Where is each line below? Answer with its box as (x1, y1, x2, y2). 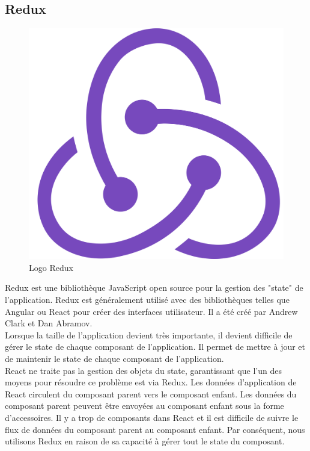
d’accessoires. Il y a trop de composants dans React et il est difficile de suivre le (5, 411, 299, 423)
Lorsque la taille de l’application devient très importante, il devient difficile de (5, 328, 293, 341)
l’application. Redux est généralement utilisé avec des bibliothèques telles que (5, 293, 290, 305)
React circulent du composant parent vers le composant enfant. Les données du (5, 387, 297, 400)
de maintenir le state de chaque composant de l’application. (5, 352, 224, 364)
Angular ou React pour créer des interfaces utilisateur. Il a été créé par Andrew (5, 305, 298, 317)
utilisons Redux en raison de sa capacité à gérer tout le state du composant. (5, 435, 285, 447)
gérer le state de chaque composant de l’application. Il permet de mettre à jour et (5, 340, 306, 353)
